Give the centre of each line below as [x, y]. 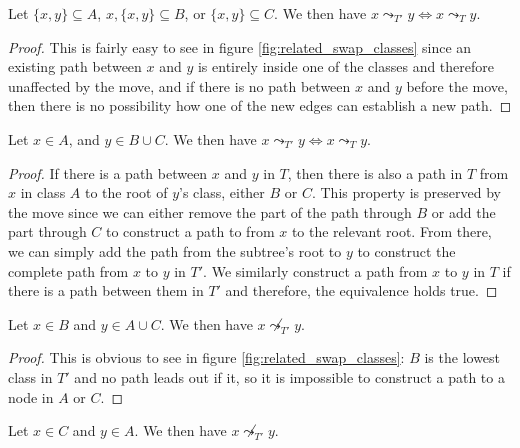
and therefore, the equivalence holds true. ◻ [361, 290]
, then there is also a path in [375, 172]
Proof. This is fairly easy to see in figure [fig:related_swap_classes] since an [240, 46]
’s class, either [222, 192]
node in [31, 396]
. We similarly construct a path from [315, 270]
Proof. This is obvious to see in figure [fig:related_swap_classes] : [206, 357]
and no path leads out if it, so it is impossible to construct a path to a [289, 376]
